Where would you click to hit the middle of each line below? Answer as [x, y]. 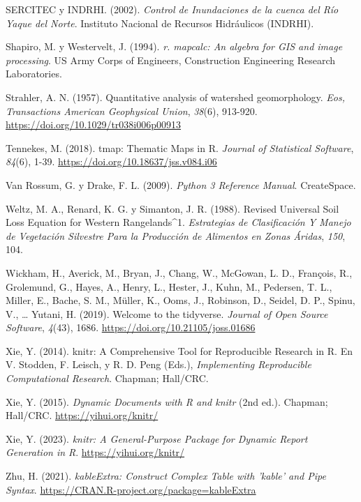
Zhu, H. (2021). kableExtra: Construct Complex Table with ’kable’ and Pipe [166, 476]
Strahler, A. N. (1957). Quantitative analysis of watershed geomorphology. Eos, [175, 97]
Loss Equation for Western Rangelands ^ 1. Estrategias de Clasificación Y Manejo [178, 222]
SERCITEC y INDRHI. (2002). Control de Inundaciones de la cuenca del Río [172, 9]
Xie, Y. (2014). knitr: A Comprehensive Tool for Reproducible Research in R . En [179, 350]
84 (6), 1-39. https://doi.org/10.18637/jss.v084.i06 [111, 161]
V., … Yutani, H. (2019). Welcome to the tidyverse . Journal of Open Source [167, 313]
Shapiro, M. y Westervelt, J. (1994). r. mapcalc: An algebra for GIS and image [174, 46]
